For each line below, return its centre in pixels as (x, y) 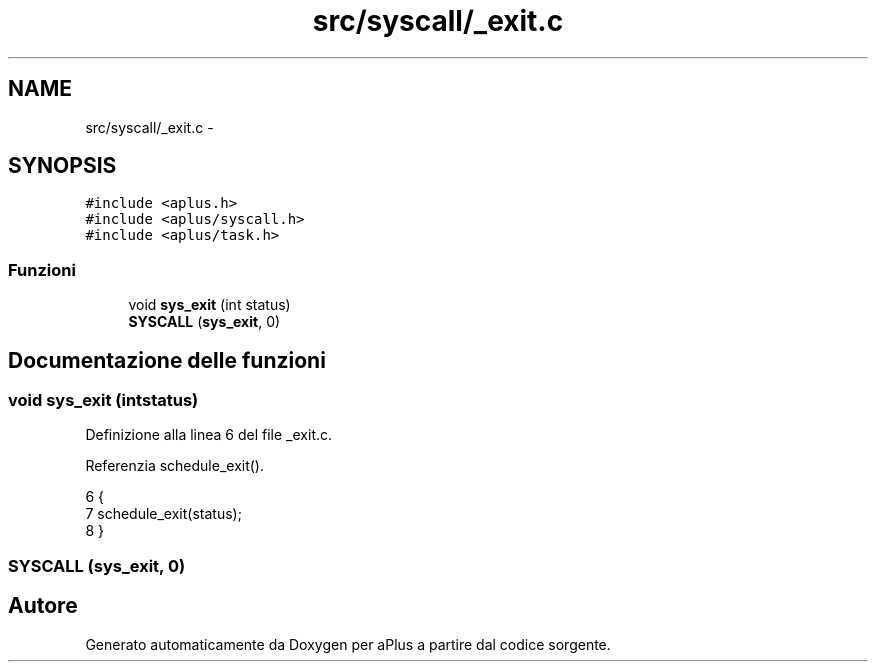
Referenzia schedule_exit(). (175, 466)
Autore (43, 606)
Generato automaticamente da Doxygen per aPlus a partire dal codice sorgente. (348, 644)
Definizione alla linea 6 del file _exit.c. (209, 435)
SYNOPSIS (62, 166)
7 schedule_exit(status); (163, 514)
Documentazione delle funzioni (167, 360)
